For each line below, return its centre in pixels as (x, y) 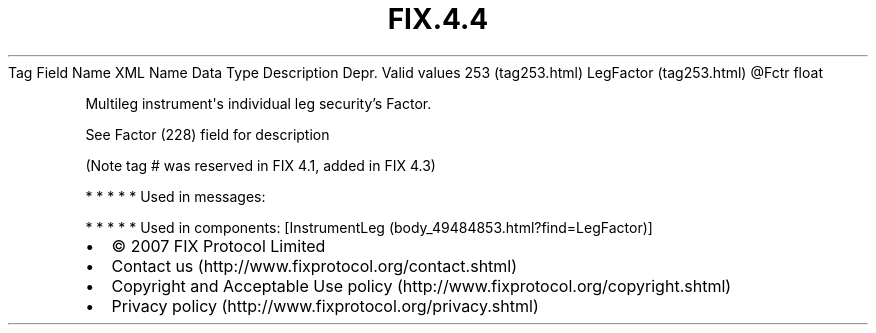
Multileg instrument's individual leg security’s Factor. (258, 103)
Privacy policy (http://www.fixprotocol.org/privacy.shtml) (325, 305)
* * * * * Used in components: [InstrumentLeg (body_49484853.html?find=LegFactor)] (369, 227)
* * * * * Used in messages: (175, 196)
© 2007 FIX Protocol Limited (218, 245)
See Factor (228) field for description (207, 134)
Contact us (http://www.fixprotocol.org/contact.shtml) (314, 265)
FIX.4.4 (438, 19)
